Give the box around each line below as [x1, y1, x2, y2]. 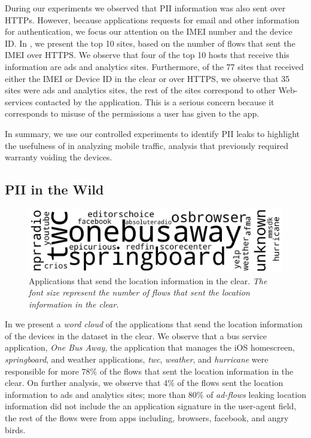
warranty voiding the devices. [5, 151, 112, 163]
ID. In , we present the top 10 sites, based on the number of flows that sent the [5, 36, 295, 49]
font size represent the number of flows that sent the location [29, 286, 250, 299]
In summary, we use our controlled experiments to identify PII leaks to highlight [5, 127, 300, 139]
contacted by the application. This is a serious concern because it [35, 95, 275, 108]
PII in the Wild [5, 180, 104, 199]
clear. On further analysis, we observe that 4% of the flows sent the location [5, 376, 283, 389]
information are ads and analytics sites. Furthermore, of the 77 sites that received [5, 60, 304, 72]
